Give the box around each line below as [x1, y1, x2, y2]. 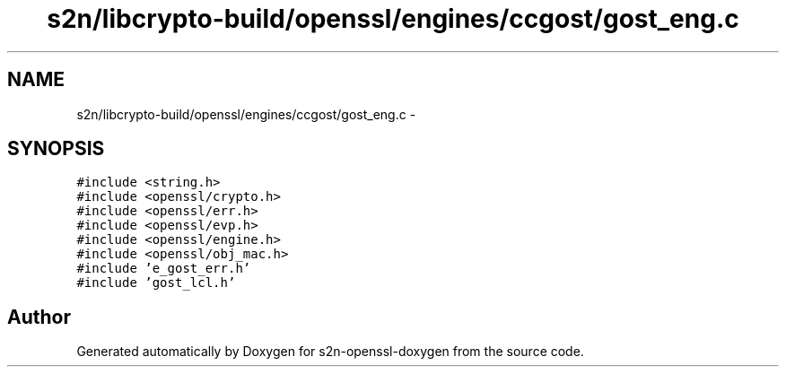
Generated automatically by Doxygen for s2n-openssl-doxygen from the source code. [76, 344, 584, 360]
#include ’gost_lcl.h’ [76, 275, 236, 291]
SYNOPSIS [7, 137, 105, 161]
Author [7, 305, 71, 328]
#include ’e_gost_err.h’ [76, 261, 251, 276]
